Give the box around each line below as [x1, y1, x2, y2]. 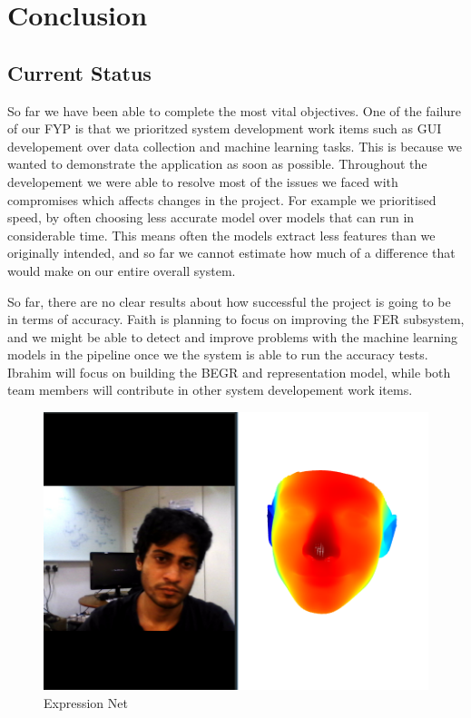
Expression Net [44, 693, 128, 712]
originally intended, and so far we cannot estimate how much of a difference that [7, 243, 456, 262]
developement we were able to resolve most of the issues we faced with [7, 172, 398, 191]
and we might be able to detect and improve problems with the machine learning [7, 327, 458, 346]
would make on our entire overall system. [7, 261, 236, 280]
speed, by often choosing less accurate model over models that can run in [7, 208, 415, 227]
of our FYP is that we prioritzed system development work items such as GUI [7, 119, 442, 138]
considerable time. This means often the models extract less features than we [7, 225, 436, 244]
